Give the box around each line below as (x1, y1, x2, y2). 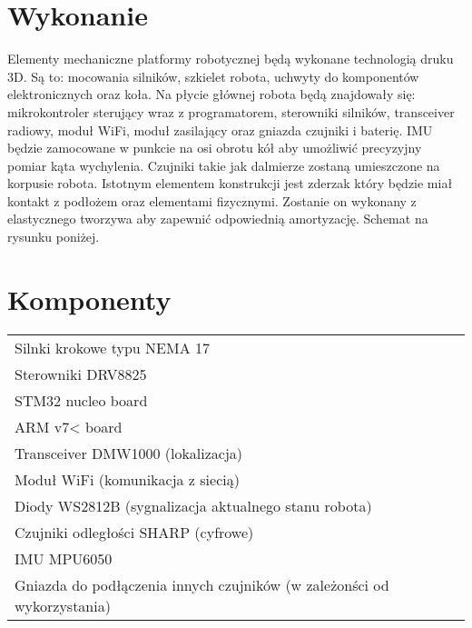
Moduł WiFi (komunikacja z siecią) (15, 468, 240, 490)
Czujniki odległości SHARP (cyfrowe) (15, 521, 254, 543)
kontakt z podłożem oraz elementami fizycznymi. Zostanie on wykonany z (7, 191, 417, 210)
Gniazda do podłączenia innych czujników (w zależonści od (15, 573, 389, 595)
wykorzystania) (15, 594, 111, 616)
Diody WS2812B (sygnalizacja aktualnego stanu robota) (15, 494, 372, 516)
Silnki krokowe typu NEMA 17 (15, 336, 210, 358)
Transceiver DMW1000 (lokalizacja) (15, 442, 243, 464)
